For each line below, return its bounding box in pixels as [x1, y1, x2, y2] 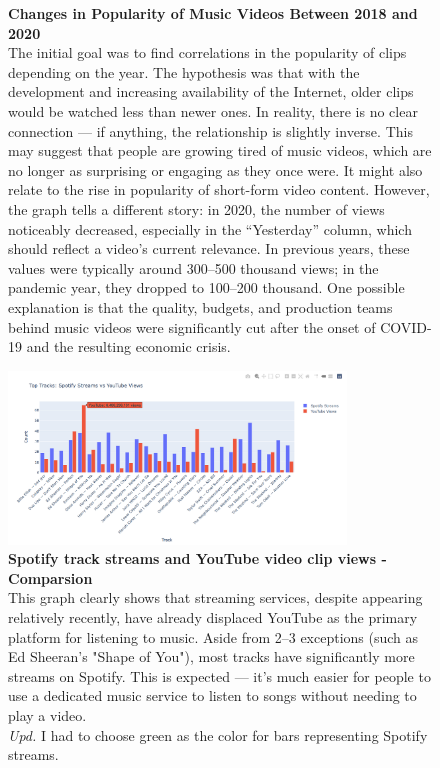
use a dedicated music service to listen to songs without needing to [8, 685, 417, 706]
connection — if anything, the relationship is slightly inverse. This [8, 120, 413, 141]
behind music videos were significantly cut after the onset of [8, 316, 376, 337]
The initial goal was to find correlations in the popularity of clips [8, 42, 407, 63]
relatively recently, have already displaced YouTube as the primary [8, 606, 418, 627]
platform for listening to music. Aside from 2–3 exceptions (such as [8, 626, 419, 647]
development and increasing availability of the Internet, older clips [8, 81, 414, 102]
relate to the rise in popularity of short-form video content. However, [8, 179, 430, 200]
